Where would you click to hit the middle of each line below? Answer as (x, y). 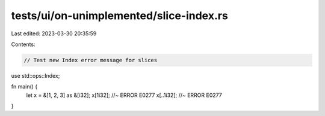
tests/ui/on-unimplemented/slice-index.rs (119, 16)
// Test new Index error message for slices (91, 60)
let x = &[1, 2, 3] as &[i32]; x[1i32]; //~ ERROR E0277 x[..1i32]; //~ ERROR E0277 (124, 95)
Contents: (23, 44)
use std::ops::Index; (36, 75)
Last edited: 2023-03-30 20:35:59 (54, 33)
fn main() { (24, 87)
